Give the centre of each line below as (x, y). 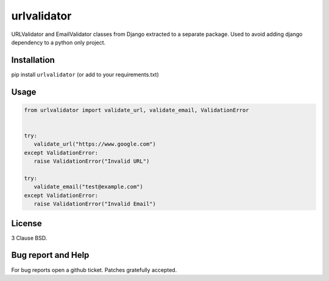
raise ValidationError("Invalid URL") (92, 161)
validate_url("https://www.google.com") (95, 144)
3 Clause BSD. (29, 238)
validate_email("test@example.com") (88, 187)
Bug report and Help (50, 255)
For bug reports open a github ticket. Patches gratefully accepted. (94, 270)
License (27, 223)
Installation (33, 60)
